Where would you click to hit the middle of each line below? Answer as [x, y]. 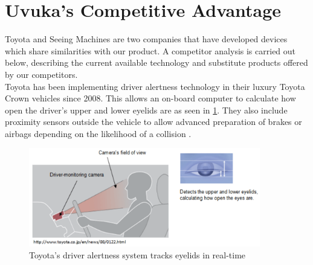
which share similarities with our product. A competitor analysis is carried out [150, 50]
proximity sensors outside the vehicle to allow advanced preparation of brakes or [153, 122]
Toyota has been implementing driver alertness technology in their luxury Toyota [155, 86]
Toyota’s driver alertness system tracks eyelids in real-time [137, 254]
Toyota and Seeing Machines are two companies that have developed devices [146, 39]
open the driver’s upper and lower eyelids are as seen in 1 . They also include [146, 110]
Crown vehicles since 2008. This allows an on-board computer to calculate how [150, 98]
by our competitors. [41, 74]
